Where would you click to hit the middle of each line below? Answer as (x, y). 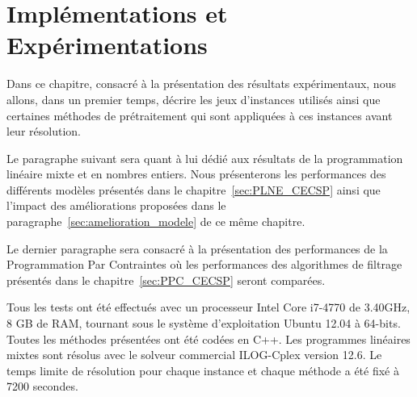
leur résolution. (44, 131)
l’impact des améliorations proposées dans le (116, 205)
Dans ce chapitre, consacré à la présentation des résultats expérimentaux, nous (201, 84)
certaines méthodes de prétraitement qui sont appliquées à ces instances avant (200, 115)
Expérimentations (107, 45)
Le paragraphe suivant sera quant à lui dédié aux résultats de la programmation (205, 158)
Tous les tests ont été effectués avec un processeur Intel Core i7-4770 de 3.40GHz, (208, 307)
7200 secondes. (42, 386)
